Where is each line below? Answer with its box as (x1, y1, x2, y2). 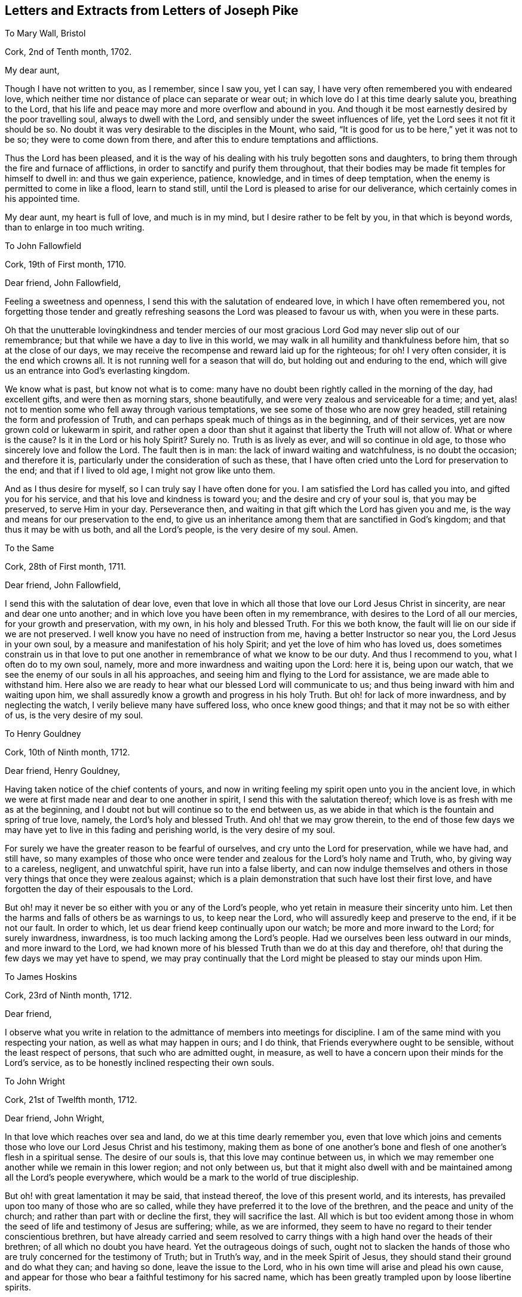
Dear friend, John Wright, (5, 1113, 105, 1124)
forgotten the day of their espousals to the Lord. (5, 884, 194, 895)
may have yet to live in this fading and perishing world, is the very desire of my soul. (5, 825, 335, 835)
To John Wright (5, 1076, 65, 1087)
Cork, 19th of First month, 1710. (5, 259, 127, 270)
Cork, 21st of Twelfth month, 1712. (5, 1095, 137, 1105)
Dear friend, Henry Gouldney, (5, 766, 121, 776)
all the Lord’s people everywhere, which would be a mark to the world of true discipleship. (5, 1172, 359, 1183)
